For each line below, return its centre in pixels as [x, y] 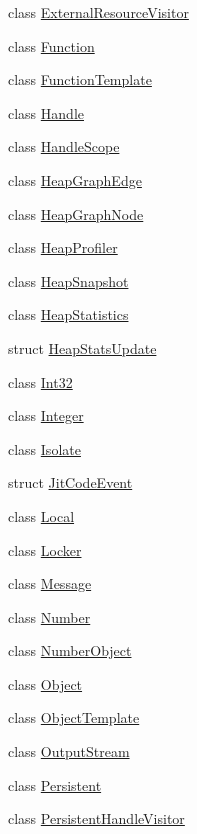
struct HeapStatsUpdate [82, 347]
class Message [50, 583]
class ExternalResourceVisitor [98, 12]
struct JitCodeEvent [70, 482]
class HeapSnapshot [68, 280]
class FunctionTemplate [80, 79]
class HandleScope [64, 146]
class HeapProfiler [63, 247]
